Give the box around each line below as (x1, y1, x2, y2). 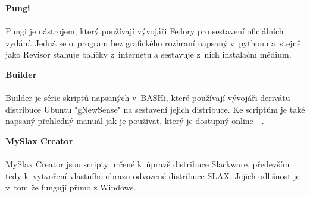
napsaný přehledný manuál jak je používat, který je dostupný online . (5, 115, 264, 127)
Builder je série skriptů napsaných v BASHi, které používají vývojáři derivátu (5, 91, 290, 104)
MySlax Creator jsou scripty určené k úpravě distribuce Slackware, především (5, 158, 290, 170)
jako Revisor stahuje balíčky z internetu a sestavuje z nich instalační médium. (5, 48, 292, 61)
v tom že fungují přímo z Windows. (5, 181, 136, 193)
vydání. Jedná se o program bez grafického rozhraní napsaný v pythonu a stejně (5, 36, 301, 49)
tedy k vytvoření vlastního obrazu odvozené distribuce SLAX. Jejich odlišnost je (5, 169, 300, 182)
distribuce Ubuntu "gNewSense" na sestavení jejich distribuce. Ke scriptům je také (5, 103, 305, 115)
